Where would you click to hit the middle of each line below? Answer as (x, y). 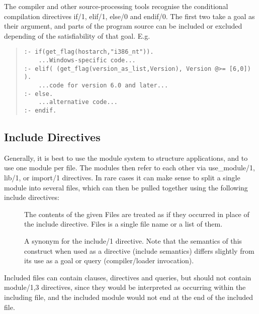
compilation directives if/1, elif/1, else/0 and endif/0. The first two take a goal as (129, 16)
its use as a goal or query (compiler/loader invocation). (109, 260)
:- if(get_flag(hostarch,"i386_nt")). (89, 52)
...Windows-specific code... (87, 61)
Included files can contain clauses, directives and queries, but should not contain (128, 277)
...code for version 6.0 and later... (103, 85)
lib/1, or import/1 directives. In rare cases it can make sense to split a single (122, 178)
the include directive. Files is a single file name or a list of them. (123, 224)
